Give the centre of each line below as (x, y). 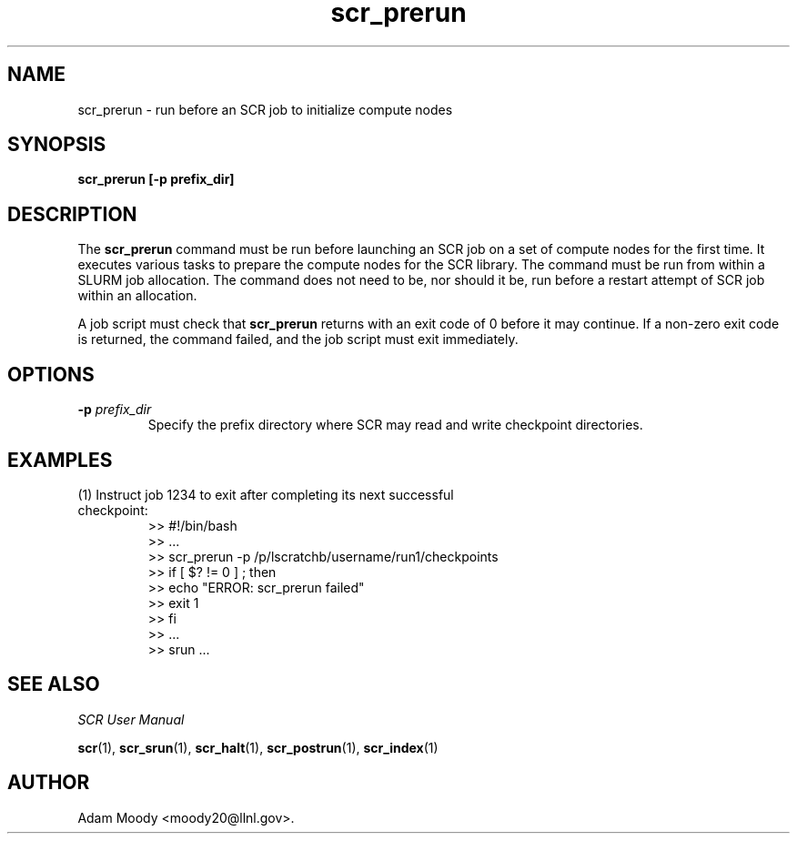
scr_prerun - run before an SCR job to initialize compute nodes (265, 109)
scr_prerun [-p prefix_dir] (156, 179)
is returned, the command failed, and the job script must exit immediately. (298, 339)
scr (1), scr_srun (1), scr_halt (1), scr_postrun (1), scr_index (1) (258, 747)
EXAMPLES (60, 460)
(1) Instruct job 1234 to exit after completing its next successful (266, 494)
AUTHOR (49, 783)
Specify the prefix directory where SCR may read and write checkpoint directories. (395, 425)
